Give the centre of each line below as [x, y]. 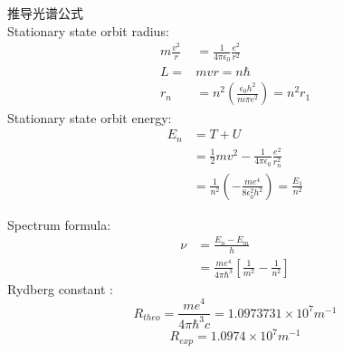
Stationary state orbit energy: [90, 117]
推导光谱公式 [45, 12]
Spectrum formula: [59, 224]
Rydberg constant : [60, 288]
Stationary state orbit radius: [88, 30]
